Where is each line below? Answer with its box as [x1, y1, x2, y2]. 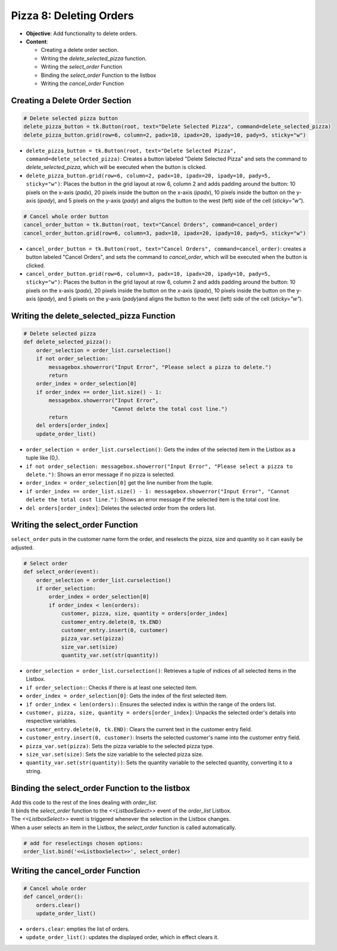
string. [26, 767, 42, 774]
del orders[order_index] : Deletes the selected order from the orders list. [26, 504, 216, 512]
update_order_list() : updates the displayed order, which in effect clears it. [26, 934, 219, 941]
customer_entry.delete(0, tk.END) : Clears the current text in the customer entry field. [26, 725, 252, 733]
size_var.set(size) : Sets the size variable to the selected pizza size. [26, 750, 204, 758]
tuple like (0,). [26, 454, 60, 461]
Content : [26, 38, 48, 45]
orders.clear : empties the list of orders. [26, 925, 130, 932]
